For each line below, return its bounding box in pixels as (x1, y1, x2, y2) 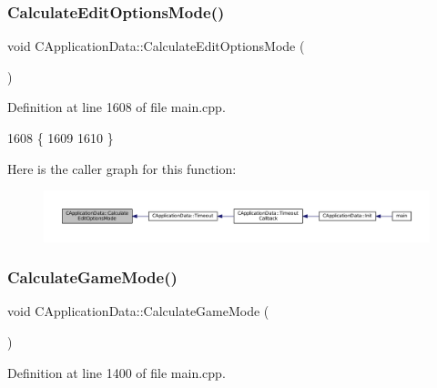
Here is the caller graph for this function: (7, 158, 237, 178)
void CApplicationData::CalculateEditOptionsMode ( (7, 36, 305, 56)
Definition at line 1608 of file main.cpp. (7, 97, 226, 117)
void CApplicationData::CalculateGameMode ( (7, 301, 269, 321)
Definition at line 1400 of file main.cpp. (7, 362, 226, 382)
